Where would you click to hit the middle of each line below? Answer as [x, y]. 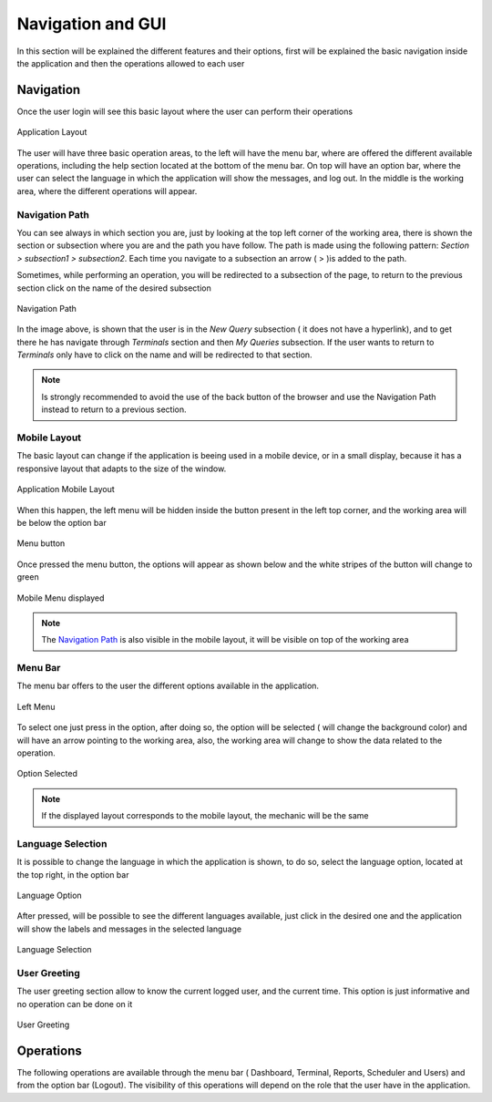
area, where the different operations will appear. [107, 191]
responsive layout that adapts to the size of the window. [122, 469]
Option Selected [47, 774]
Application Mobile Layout [66, 489]
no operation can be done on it [75, 1004]
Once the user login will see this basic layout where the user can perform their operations [185, 111]
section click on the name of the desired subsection [114, 288]
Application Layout [52, 132]
